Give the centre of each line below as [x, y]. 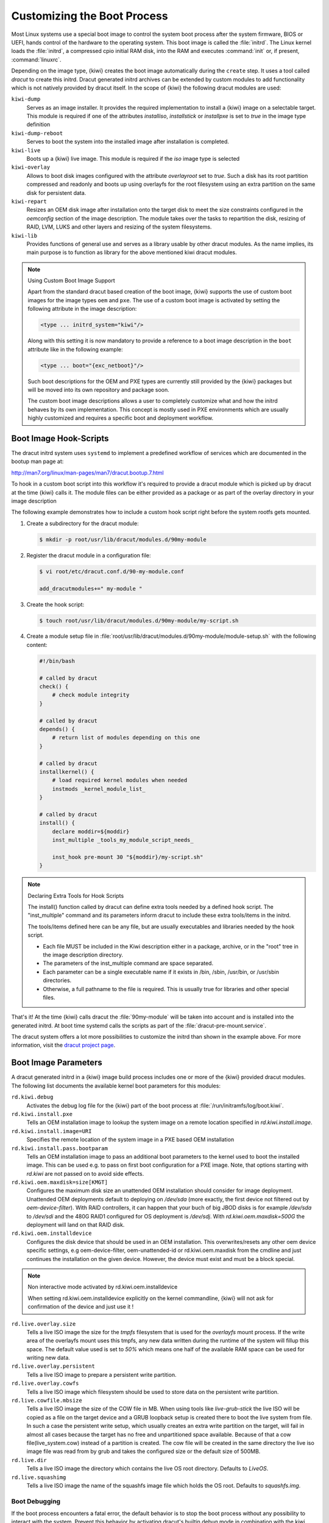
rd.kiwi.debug [32, 1097]
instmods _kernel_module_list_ [99, 789]
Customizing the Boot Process [90, 16]
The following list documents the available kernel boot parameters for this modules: [116, 1086]
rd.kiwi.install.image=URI [51, 1131]
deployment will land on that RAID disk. [76, 1225]
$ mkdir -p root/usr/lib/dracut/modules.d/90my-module [123, 539]
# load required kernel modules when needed [120, 780]
